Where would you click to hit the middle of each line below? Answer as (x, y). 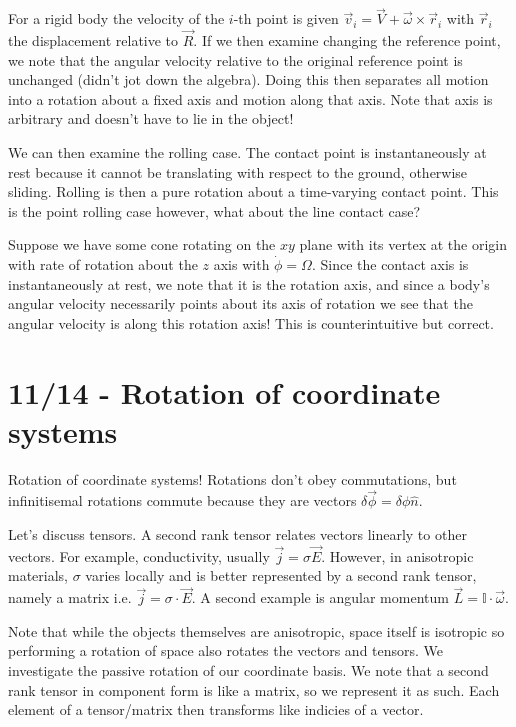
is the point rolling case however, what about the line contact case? (214, 210)
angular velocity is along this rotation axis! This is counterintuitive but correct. (251, 322)
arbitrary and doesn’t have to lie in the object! (151, 118)
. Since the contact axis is (390, 263)
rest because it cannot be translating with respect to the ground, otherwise (238, 171)
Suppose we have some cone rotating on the (142, 244)
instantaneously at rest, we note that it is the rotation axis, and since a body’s (249, 283)
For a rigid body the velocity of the (116, 18)
